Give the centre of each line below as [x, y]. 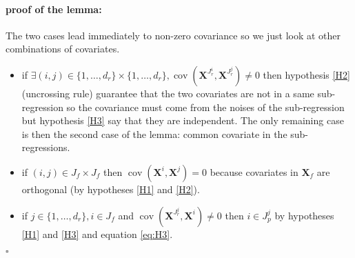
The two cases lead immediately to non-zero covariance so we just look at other [173, 35]
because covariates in [254, 171]
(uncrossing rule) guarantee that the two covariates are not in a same [168, 93]
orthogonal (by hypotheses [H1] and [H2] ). [111, 189]
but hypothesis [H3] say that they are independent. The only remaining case [183, 120]
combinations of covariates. [63, 49]
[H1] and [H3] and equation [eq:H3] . [97, 234]
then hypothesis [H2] [306, 74]
